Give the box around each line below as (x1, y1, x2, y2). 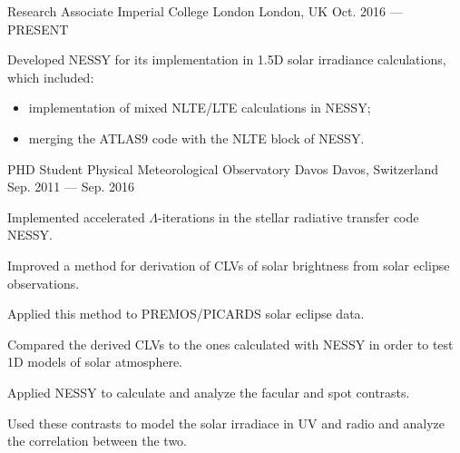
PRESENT (7, 19, 69, 38)
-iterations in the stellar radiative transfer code (158, 207, 419, 226)
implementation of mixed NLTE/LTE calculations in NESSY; (28, 98, 371, 117)
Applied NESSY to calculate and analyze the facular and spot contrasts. (7, 382, 410, 401)
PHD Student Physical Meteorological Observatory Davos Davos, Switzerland (7, 159, 439, 178)
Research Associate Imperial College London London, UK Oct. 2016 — (7, 2, 403, 20)
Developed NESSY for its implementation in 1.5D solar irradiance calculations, (7, 50, 446, 69)
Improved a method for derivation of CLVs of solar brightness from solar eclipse (7, 255, 450, 274)
